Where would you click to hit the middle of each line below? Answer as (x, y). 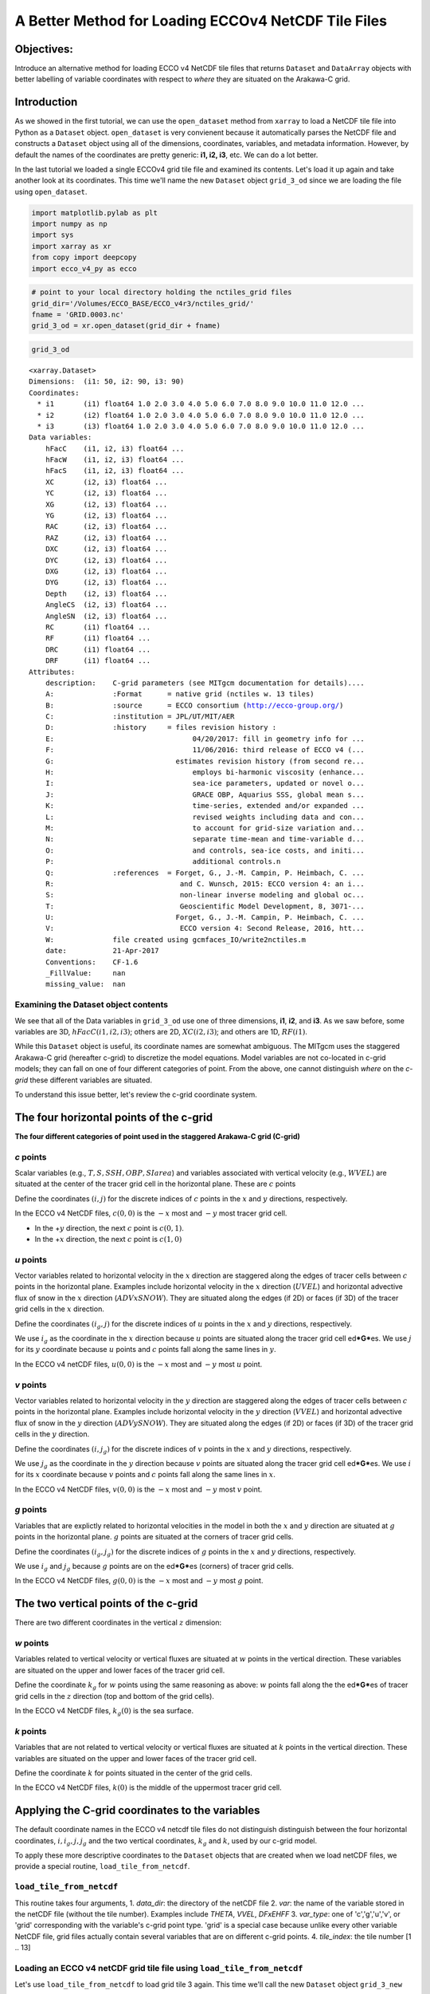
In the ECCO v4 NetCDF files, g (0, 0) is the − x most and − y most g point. (139, 1581)
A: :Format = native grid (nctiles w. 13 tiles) (180, 694)
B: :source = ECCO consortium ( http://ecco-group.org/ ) (194, 705)
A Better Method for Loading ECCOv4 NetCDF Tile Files (201, 21)
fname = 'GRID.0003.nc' (78, 315)
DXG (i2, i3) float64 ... (106, 571)
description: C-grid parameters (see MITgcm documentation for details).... (205, 683)
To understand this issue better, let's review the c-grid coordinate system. (136, 1094)
